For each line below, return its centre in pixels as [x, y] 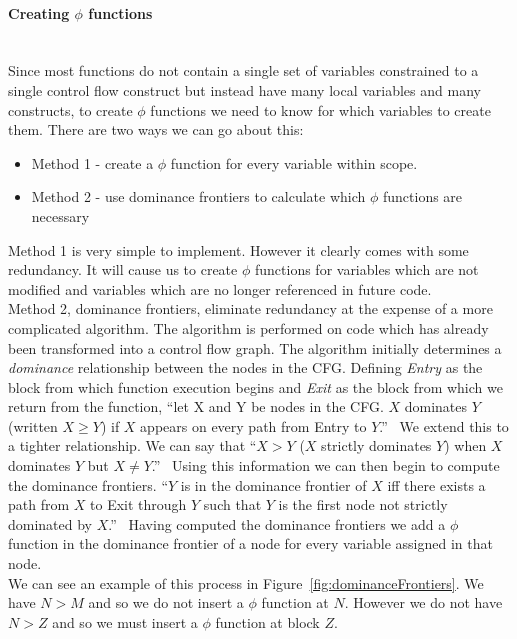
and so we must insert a [125, 621]
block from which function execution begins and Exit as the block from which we [255, 386]
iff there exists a [436, 484]
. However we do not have [423, 602]
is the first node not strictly [363, 504]
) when [465, 445]
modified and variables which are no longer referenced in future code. [220, 288]
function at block [267, 621]
